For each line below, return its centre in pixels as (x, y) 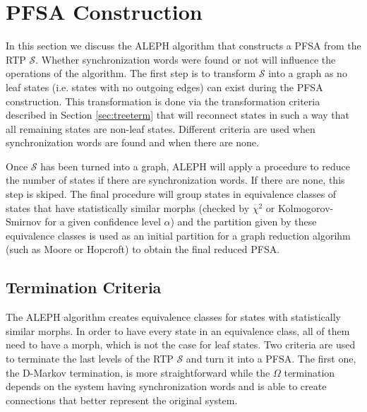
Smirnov (24, 222)
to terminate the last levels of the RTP (90, 359)
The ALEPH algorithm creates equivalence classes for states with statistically (173, 317)
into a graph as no (308, 73)
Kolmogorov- (306, 207)
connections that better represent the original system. (122, 400)
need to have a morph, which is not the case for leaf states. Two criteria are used (181, 345)
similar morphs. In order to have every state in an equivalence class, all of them (178, 330)
